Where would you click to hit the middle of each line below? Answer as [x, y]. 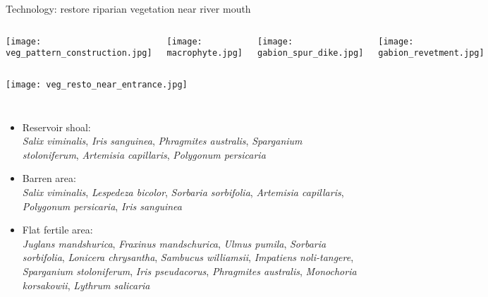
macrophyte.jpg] [205, 53]
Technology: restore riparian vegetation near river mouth [128, 8]
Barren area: [49, 178]
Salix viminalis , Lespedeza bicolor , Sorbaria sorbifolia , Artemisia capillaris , [183, 192]
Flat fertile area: [57, 230]
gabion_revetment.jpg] [431, 53]
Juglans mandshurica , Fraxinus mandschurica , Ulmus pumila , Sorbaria [174, 243]
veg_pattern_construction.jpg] [79, 53]
